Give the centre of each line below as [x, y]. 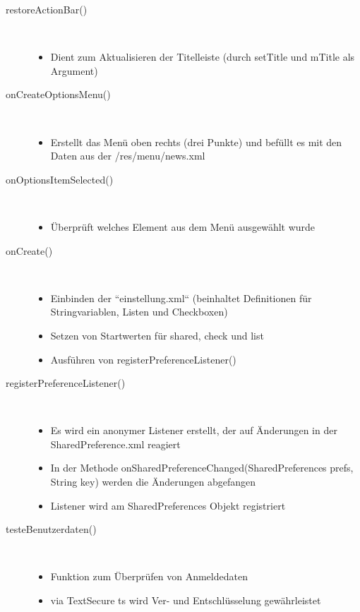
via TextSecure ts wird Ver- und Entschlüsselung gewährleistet [186, 600]
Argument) [74, 70]
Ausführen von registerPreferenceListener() [143, 359]
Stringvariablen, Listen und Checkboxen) [139, 312]
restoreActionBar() [47, 9]
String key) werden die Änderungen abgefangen [153, 482]
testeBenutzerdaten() [51, 529]
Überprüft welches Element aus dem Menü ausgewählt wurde [183, 226]
